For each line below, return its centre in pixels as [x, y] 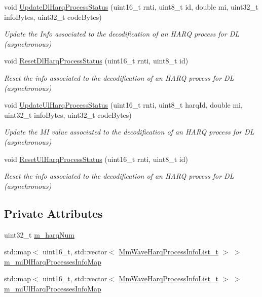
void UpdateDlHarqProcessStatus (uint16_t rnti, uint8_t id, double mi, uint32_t [131, 7]
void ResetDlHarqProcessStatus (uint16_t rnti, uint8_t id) [96, 61]
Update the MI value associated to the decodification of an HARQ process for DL [129, 132]
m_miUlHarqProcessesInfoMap [53, 288]
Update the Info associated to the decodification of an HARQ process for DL [122, 34]
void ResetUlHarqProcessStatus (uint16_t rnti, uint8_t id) [96, 159]
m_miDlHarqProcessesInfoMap [53, 261]
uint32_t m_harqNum [39, 234]
